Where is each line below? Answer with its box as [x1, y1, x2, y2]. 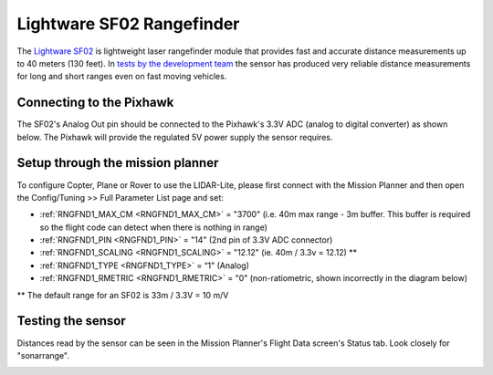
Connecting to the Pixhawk [16, 95, 174, 110]
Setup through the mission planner [16, 155, 219, 171]
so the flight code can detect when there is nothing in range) [39, 222, 268, 233]
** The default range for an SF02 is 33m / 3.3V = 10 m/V [16, 289, 229, 300]
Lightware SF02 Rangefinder [16, 14, 240, 34]
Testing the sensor [16, 313, 127, 328]
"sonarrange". [16, 349, 70, 360]
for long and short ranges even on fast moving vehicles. [16, 71, 227, 82]
